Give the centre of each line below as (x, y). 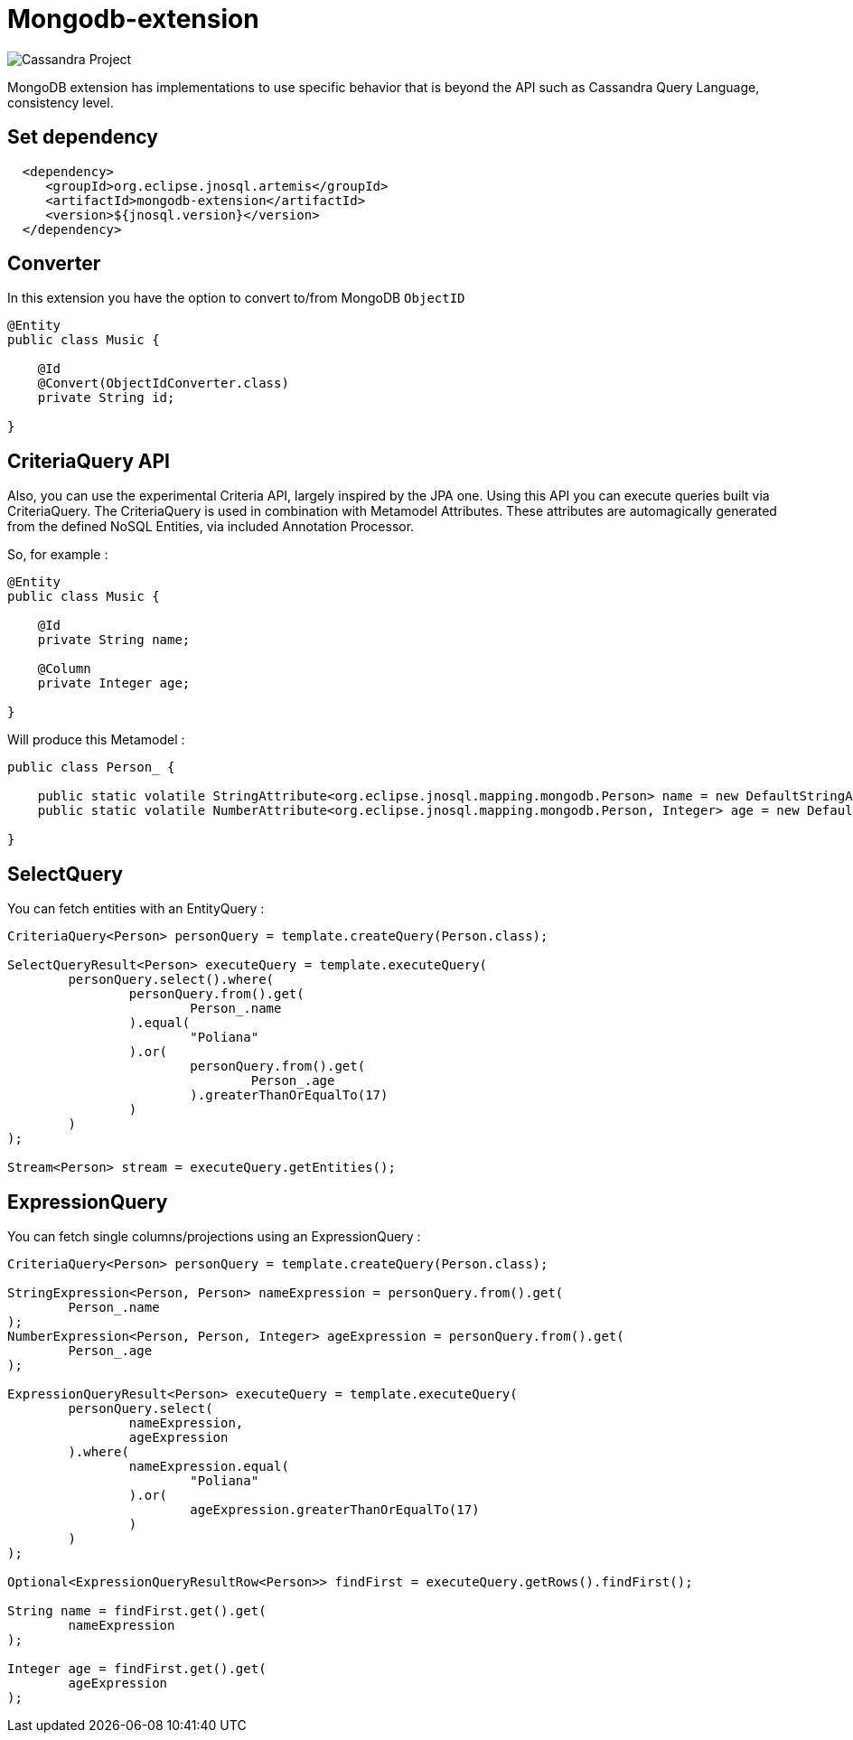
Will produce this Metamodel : (96, 740)
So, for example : (58, 555)
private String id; (106, 398)
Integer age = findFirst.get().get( (137, 1668)
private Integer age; (114, 683)
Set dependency (83, 137)
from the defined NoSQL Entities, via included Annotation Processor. (211, 527)
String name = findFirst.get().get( (137, 1610)
